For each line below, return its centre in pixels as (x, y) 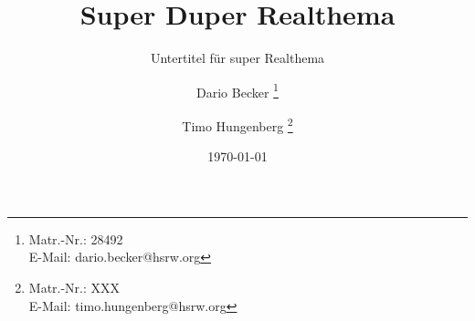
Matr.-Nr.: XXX (74, 287)
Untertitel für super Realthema (237, 58)
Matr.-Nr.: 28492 (76, 238)
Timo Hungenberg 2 (237, 124)
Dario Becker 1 (237, 90)
